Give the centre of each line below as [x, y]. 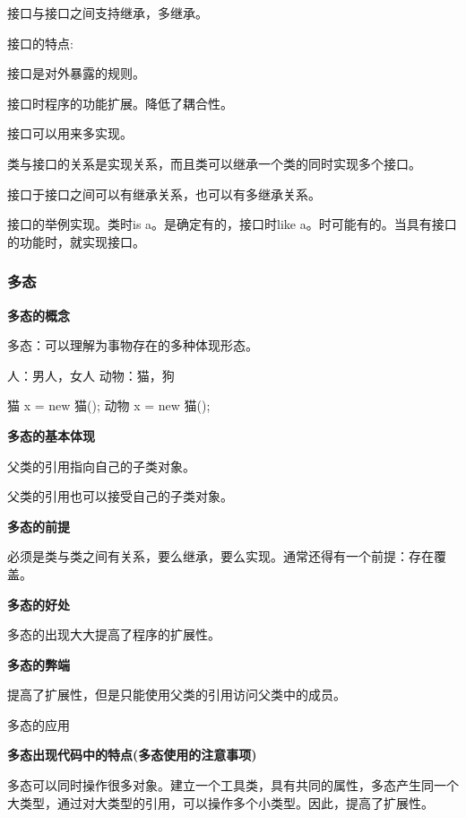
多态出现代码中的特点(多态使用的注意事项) [132, 755]
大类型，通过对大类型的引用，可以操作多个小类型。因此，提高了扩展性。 [220, 802]
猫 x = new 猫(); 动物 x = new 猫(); [109, 405]
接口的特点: [40, 43]
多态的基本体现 [51, 435]
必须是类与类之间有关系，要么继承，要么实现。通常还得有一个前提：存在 [220, 556]
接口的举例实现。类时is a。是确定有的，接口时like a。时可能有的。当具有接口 [232, 224]
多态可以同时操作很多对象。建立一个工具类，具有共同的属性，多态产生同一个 [233, 785]
